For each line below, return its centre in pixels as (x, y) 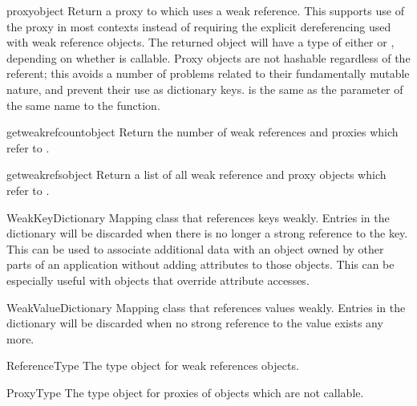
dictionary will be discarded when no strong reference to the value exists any (195, 323)
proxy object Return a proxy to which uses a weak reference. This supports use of (205, 10)
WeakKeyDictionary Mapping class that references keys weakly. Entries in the (198, 217)
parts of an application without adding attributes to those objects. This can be (200, 264)
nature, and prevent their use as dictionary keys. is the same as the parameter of (205, 89)
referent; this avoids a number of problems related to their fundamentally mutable (208, 73)
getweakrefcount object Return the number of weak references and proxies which (202, 132)
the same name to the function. (83, 105)
